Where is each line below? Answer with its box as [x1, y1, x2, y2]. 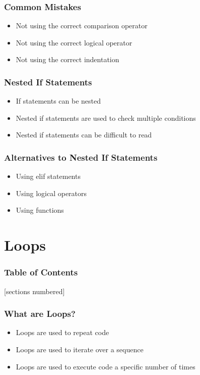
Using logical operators [16, 187, 87, 198]
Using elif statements [16, 171, 81, 181]
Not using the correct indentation [16, 54, 119, 65]
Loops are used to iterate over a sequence [16, 344, 144, 354]
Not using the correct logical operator [16, 37, 132, 48]
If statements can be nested [16, 96, 101, 106]
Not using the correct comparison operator [16, 20, 148, 31]
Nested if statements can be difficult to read [16, 129, 152, 140]
